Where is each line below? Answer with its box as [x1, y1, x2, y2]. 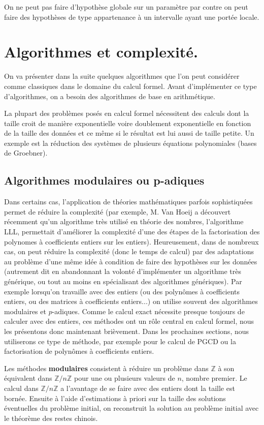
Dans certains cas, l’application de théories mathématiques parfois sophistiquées [4, 196, 253, 207]
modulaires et [4, 306, 46, 316]
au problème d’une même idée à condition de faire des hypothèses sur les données [4, 256, 257, 266]
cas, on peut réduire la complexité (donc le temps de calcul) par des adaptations [4, 246, 254, 257]
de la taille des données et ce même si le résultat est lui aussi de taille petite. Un [4, 128, 254, 138]
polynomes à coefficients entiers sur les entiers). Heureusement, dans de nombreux [4, 236, 259, 247]
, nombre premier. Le [181, 373, 247, 383]
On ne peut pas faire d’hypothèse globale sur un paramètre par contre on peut [4, 2, 248, 12]
